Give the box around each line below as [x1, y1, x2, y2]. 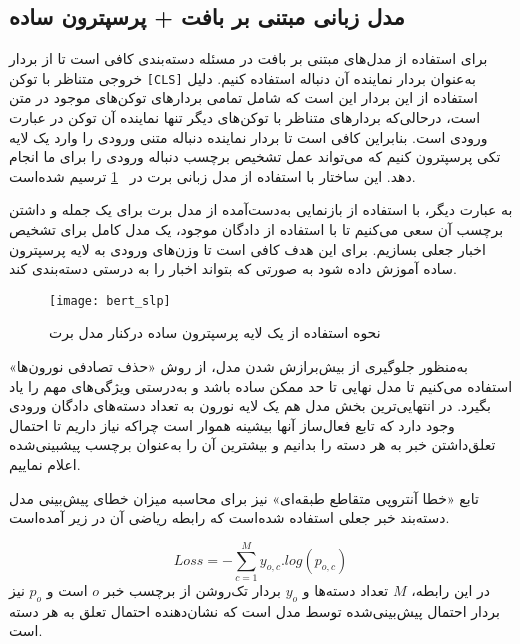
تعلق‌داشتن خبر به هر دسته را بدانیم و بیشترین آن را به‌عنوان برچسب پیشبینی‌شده [9, 434, 496, 455]
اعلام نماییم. [9, 454, 81, 475]
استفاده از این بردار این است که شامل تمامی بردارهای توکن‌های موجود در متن [9, 87, 478, 108]
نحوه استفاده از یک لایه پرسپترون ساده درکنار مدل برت [49, 322, 381, 343]
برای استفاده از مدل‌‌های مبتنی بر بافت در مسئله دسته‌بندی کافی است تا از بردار [9, 48, 488, 69]
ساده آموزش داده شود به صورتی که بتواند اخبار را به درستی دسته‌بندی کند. [9, 258, 457, 279]
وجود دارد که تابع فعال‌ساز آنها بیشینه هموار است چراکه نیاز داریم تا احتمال [9, 414, 455, 435]
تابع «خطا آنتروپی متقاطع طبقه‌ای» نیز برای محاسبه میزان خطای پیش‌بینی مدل [9, 487, 479, 508]
